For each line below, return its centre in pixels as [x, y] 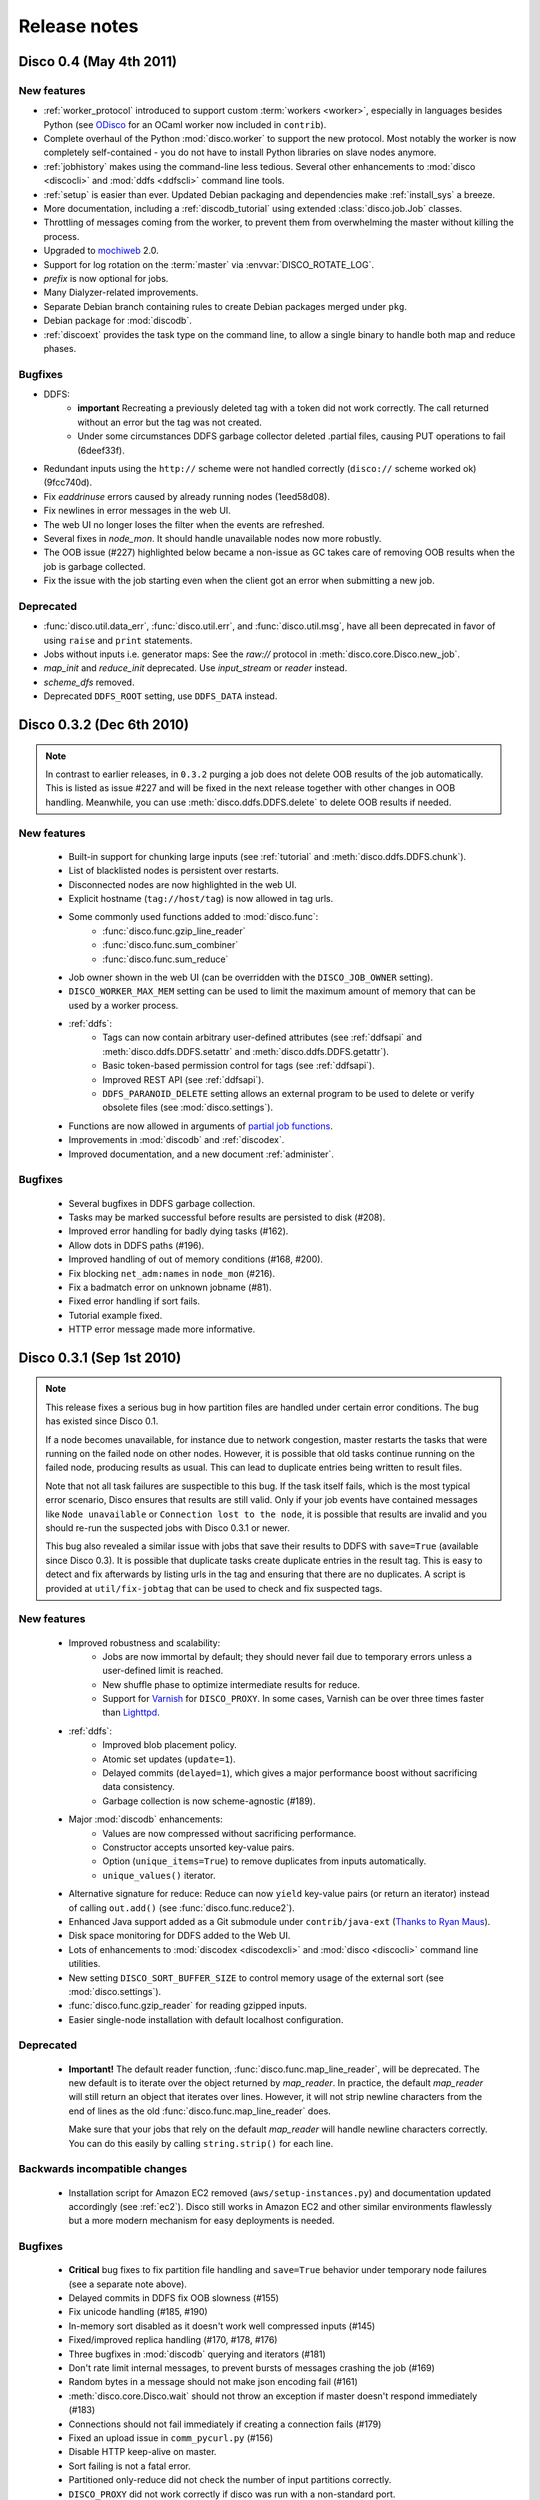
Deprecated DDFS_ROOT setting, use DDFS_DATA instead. [160, 696]
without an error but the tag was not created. [169, 422]
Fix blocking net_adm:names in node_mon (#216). [171, 1273]
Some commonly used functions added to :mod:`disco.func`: [193, 917]
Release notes [78, 26]
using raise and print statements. [118, 640]
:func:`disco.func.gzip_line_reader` [174, 931]
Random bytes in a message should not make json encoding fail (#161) [213, 2382]
